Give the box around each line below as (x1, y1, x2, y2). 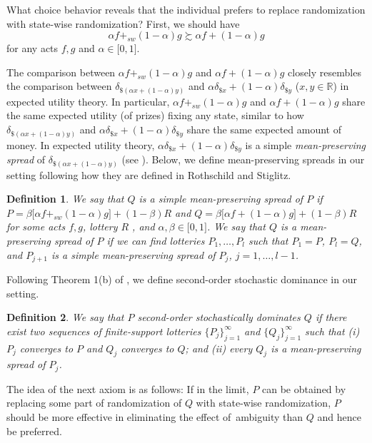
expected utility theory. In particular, (6, 93, 170, 108)
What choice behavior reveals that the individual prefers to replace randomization (6, 2, 366, 16)
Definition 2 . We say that (6, 310, 124, 325)
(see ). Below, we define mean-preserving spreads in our (121, 152, 365, 167)
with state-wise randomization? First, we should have (6, 16, 240, 31)
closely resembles (288, 64, 361, 79)
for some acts (6, 219, 66, 234)
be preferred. (6, 423, 62, 438)
